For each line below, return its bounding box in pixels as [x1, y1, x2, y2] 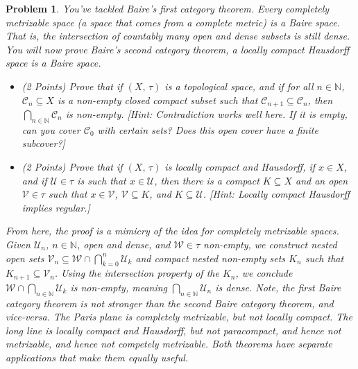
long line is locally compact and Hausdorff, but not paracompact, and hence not [6, 323, 341, 337]
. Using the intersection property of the [54, 266, 219, 280]
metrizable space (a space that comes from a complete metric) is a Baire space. [6, 15, 340, 29]
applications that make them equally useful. [6, 350, 189, 364]
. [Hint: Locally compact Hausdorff [203, 187, 350, 201]
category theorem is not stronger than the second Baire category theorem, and [6, 295, 334, 310]
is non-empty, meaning [70, 280, 168, 294]
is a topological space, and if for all [164, 78, 314, 93]
